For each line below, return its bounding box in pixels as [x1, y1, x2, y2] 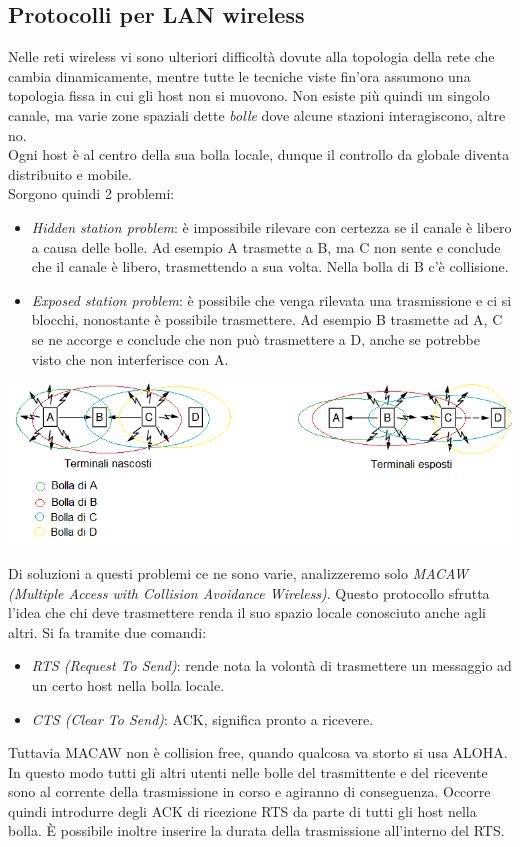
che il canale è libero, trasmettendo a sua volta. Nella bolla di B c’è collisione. [31, 256, 509, 277]
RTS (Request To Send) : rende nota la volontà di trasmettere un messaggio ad [31, 655, 512, 676]
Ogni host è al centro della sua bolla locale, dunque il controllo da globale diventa [8, 144, 510, 165]
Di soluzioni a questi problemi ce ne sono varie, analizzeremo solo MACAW [8, 562, 468, 583]
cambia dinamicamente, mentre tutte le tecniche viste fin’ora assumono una [8, 65, 471, 86]
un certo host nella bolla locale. [31, 674, 225, 695]
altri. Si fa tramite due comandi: [8, 621, 207, 642]
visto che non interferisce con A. [31, 348, 229, 369]
